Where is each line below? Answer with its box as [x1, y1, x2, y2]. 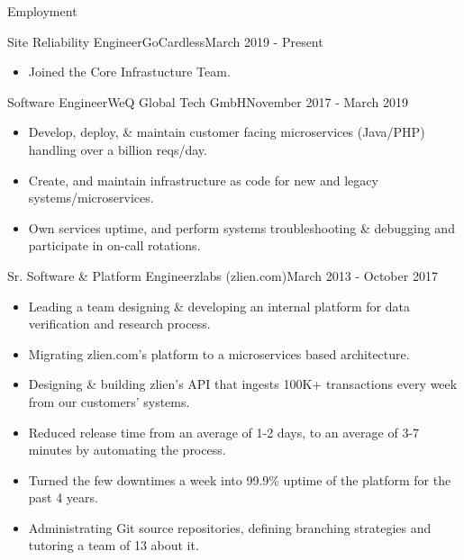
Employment [7, 2, 77, 20]
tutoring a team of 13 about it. [28, 536, 199, 555]
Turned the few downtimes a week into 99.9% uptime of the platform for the [28, 470, 451, 489]
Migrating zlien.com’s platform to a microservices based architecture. [28, 344, 410, 363]
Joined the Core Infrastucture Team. [28, 62, 231, 81]
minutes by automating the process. [28, 440, 226, 459]
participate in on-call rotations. [28, 236, 201, 255]
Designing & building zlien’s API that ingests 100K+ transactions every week [28, 375, 458, 393]
